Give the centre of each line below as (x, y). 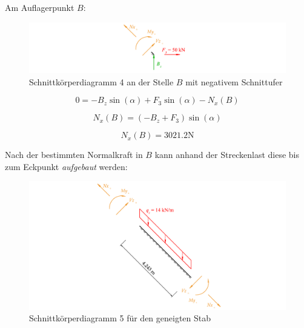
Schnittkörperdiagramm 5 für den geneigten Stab (120, 318)
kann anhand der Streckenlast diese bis (227, 155)
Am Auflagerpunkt (40, 7)
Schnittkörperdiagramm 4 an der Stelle (101, 81)
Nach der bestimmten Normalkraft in (74, 155)
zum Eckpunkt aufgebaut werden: (66, 166)
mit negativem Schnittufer (234, 81)
